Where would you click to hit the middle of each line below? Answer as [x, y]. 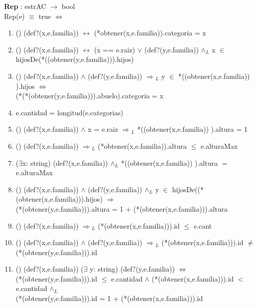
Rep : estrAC [25, 6]
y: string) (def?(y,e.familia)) [132, 269]
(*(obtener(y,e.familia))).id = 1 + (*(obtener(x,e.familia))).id [109, 298]
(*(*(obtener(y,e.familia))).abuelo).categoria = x [90, 96]
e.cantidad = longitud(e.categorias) [69, 112]
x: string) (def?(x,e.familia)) [65, 162]
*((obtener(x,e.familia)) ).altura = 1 [192, 129]
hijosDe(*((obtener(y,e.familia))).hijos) [75, 59]
